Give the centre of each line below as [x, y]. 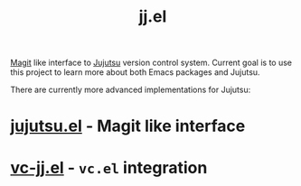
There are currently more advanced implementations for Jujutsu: [131, 90]
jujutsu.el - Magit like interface [128, 126]
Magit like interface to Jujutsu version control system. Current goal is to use [151, 63]
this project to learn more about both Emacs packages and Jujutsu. [135, 72]
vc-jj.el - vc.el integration [109, 167]
